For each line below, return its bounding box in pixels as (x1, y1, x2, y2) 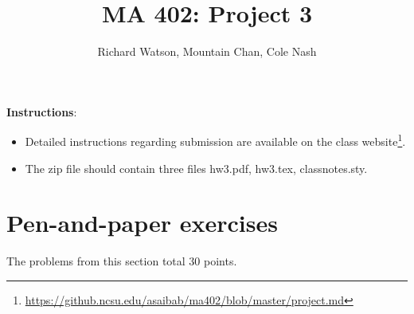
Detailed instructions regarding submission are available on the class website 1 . (25, 131, 406, 149)
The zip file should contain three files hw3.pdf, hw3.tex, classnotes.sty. (25, 159, 368, 176)
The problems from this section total (6, 253, 186, 269)
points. (204, 253, 237, 269)
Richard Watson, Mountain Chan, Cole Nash (97, 43, 317, 60)
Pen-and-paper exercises (6, 206, 278, 239)
